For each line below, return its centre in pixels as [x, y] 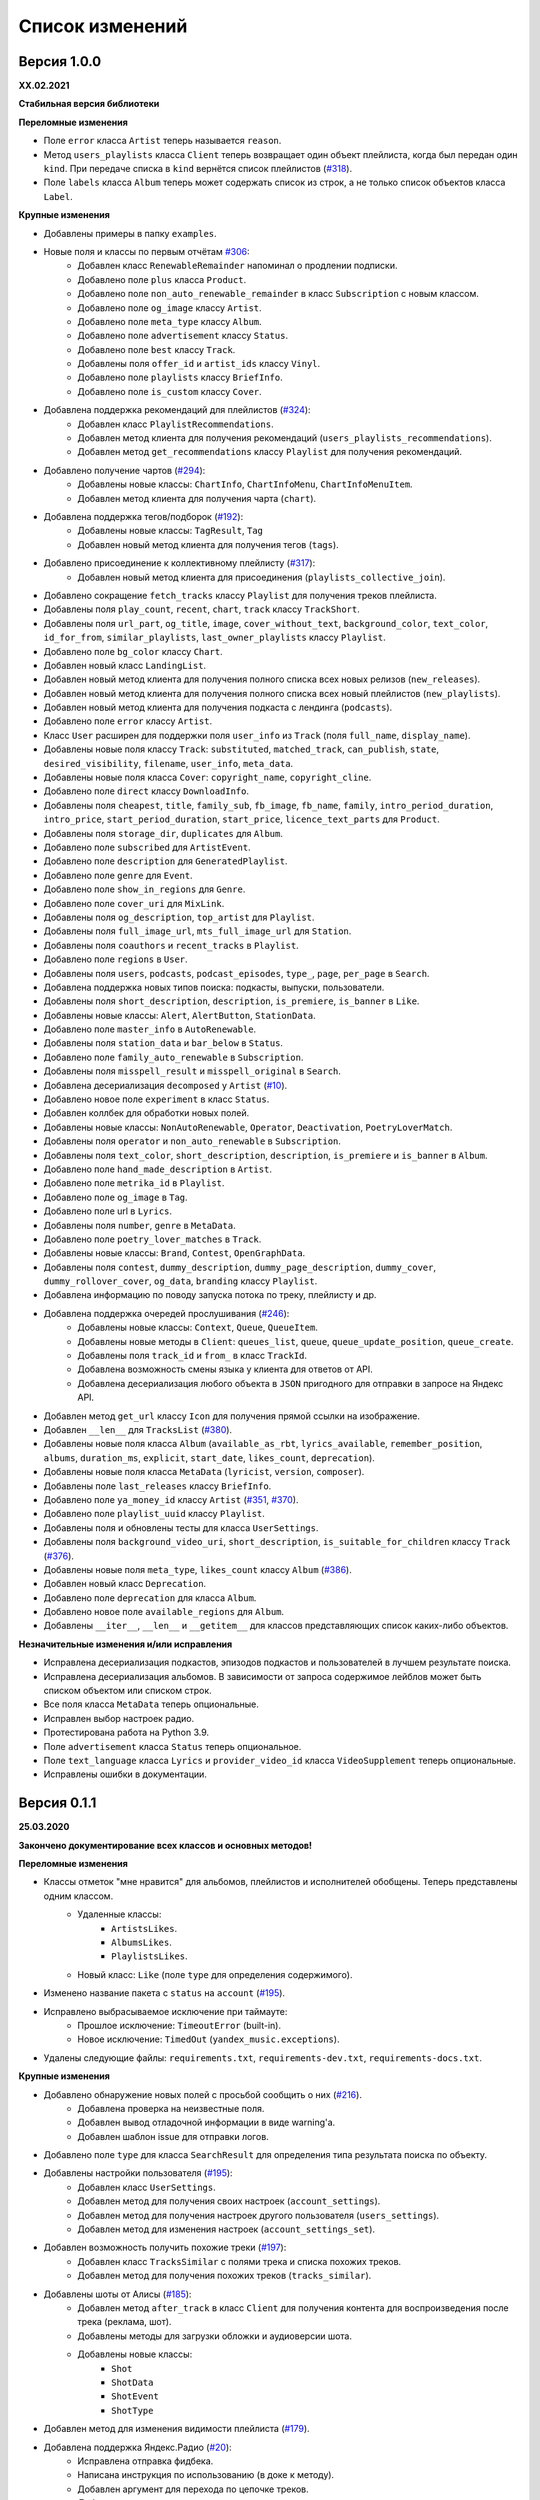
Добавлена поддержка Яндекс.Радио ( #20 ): [137, 2447]
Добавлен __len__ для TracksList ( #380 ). [138, 1429]
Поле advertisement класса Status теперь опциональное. [172, 1746]
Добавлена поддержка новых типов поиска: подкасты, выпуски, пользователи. [214, 987]
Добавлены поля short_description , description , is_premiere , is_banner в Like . [231, 1001]
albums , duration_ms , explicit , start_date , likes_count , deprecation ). [209, 1457]
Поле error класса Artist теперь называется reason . [162, 141]
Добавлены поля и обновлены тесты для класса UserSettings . [181, 1527]
